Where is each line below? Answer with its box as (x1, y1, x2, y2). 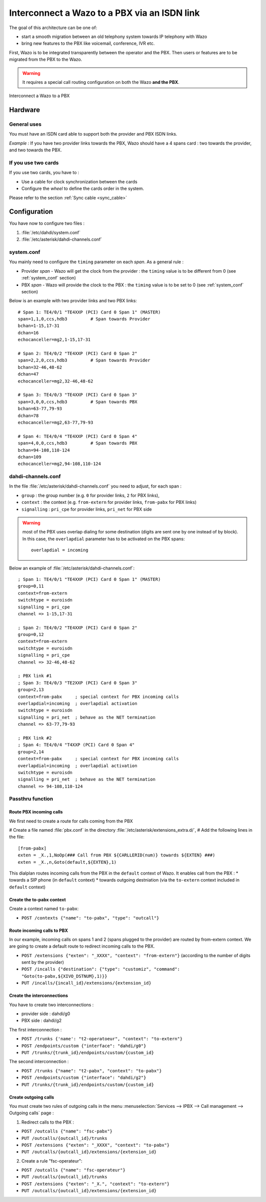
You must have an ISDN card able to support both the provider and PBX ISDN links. (9, 131, 177, 137)
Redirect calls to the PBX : (21, 1119, 74, 1125)
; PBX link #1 (18, 673, 52, 679)
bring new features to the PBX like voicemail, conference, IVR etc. (21, 40, 155, 46)
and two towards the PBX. (9, 147, 62, 153)
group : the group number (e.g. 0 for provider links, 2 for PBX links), (21, 492, 160, 498)
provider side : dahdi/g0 (21, 1011, 70, 1017)
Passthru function (9, 795, 54, 802)
